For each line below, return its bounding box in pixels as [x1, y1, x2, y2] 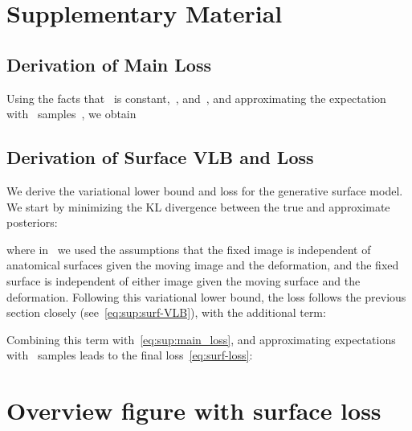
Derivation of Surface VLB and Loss [6, 145, 314, 170]
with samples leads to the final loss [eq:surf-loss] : [6, 347, 253, 363]
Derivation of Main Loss [6, 51, 212, 76]
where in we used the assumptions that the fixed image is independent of [6, 240, 371, 257]
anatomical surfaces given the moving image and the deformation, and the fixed [6, 257, 399, 273]
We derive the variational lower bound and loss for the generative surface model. [6, 182, 403, 199]
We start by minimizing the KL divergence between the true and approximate [6, 198, 390, 215]
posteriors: [6, 214, 58, 231]
